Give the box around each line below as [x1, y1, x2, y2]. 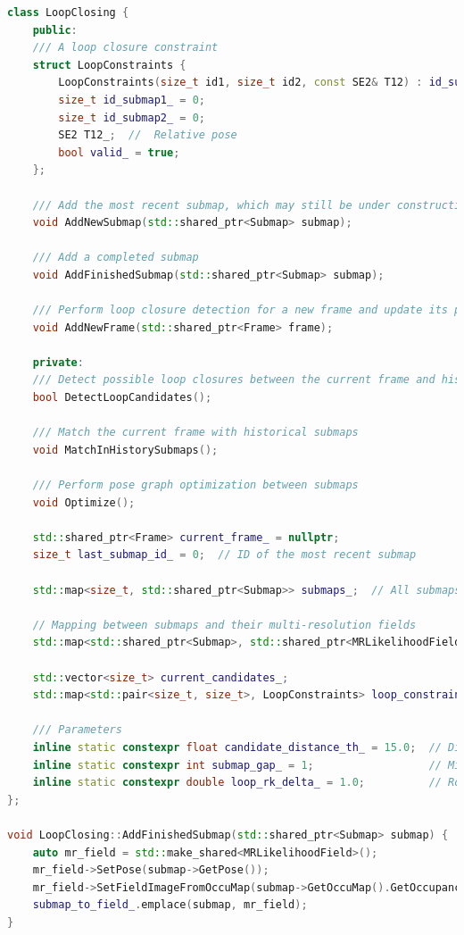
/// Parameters [32, 723, 122, 737]
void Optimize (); [32, 496, 136, 509]
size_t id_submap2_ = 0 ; [58, 111, 206, 124]
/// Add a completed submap [32, 251, 199, 264]
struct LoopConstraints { [32, 58, 186, 71]
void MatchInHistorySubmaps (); [32, 443, 219, 456]
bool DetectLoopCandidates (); [32, 391, 212, 405]
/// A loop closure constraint [32, 41, 219, 54]
